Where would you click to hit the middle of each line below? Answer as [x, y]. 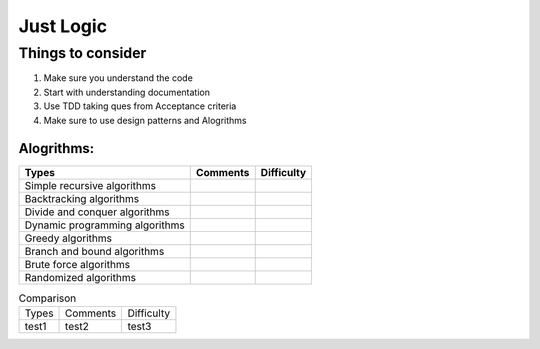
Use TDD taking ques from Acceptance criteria [140, 106]
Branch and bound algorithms [94, 252]
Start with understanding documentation [126, 92]
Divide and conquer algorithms [97, 212]
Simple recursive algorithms [90, 186]
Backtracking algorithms [82, 199]
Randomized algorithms [80, 278]
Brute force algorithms [77, 265]
